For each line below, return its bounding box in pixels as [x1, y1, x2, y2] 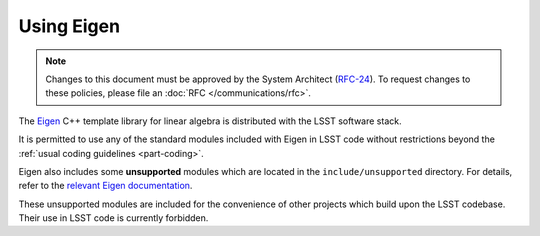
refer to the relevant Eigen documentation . [18, 180, 193, 192]
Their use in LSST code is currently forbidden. [18, 212, 209, 224]
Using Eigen [18, 15, 120, 37]
